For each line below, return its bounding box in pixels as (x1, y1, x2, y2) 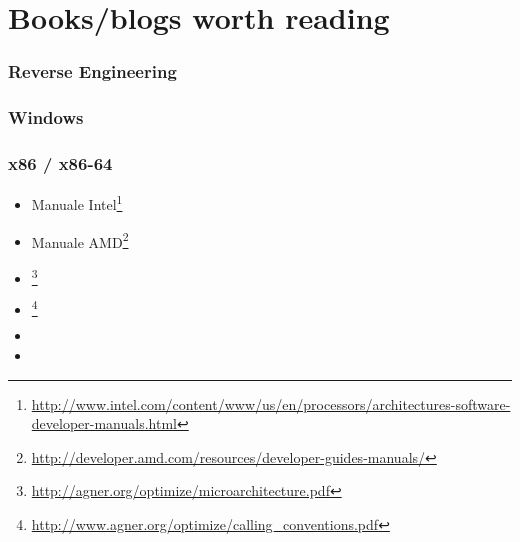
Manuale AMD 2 (31, 228, 129, 252)
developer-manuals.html (31, 413, 177, 434)
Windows (8, 105, 84, 130)
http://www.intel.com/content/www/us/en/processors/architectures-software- (31, 393, 511, 414)
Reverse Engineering (8, 59, 177, 84)
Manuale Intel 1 (31, 191, 123, 214)
